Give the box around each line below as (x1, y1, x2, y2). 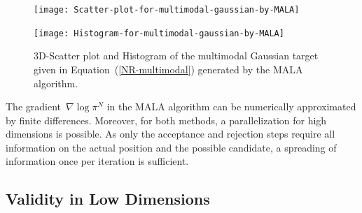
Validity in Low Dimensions (6, 188, 210, 210)
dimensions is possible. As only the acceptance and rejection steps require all (6, 126, 335, 141)
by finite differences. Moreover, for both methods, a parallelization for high (6, 112, 327, 127)
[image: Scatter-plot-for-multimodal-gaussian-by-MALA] (34, 5, 300, 15)
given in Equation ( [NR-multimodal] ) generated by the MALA (34, 61, 303, 76)
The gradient (6, 99, 61, 114)
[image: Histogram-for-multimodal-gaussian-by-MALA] (34, 28, 284, 38)
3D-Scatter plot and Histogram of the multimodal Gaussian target (34, 48, 319, 63)
